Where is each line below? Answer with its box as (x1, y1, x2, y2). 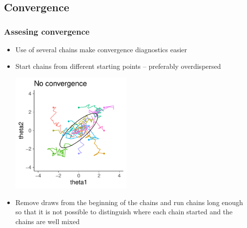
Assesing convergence (4, 25, 90, 37)
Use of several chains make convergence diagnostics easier (15, 44, 187, 54)
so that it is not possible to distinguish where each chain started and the (15, 207, 233, 217)
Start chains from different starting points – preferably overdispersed (15, 61, 221, 71)
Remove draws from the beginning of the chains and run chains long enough (15, 197, 243, 207)
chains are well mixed (15, 216, 80, 226)
